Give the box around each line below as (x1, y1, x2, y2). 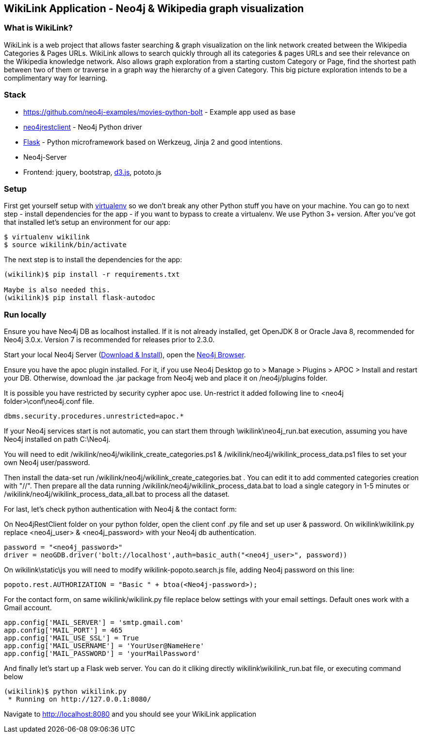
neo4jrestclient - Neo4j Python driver (23, 122, 142, 131)
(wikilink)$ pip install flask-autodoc (4, 294, 155, 302)
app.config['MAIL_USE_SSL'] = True (4, 634, 139, 642)
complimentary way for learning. (4, 73, 108, 82)
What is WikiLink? (4, 23, 73, 33)
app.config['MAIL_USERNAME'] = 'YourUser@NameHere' (4, 642, 205, 650)
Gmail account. (4, 603, 52, 612)
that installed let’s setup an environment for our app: (4, 218, 170, 227)
